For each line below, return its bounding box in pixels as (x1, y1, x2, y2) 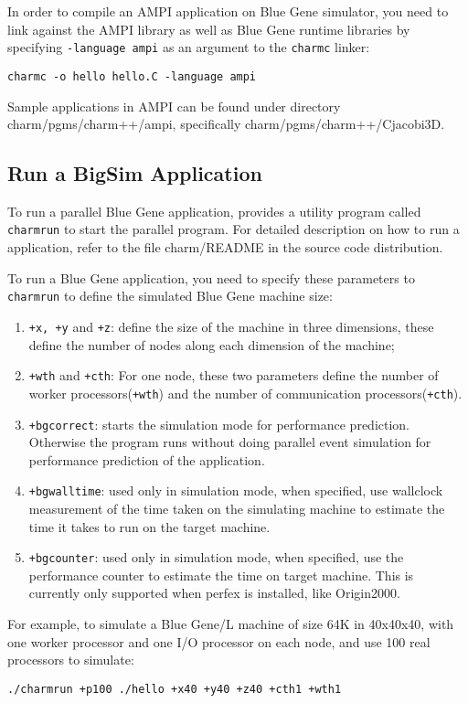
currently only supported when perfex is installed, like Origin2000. (28, 583, 400, 602)
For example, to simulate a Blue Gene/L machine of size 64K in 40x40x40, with (7, 614, 454, 634)
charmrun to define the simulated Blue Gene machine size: (7, 286, 333, 305)
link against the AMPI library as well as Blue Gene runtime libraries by (7, 19, 410, 38)
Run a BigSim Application (7, 159, 262, 187)
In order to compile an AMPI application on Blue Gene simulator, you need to (7, 2, 449, 20)
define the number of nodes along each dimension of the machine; (28, 335, 395, 354)
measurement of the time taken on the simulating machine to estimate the (28, 499, 445, 518)
